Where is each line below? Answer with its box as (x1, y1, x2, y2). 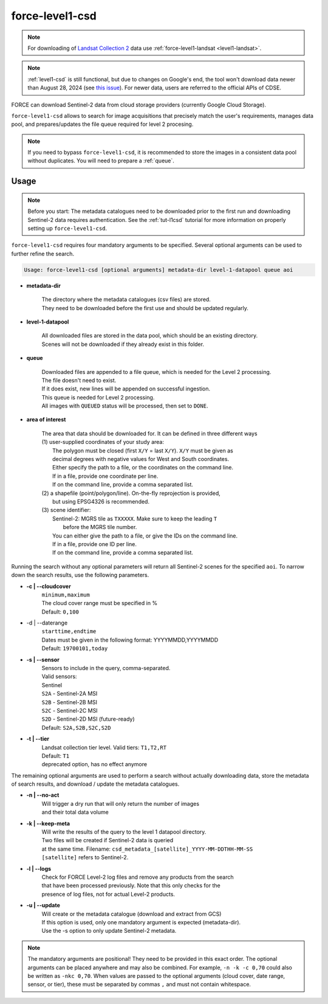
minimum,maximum (41, 591, 91, 598)
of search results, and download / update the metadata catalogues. (11, 780, 180, 788)
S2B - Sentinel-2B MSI (41, 698, 97, 705)
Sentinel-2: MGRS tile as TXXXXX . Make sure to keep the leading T (52, 514, 217, 522)
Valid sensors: (41, 673, 77, 680)
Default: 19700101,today (41, 645, 108, 652)
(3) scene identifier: (41, 507, 91, 514)
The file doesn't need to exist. (41, 376, 117, 384)
